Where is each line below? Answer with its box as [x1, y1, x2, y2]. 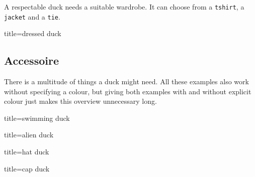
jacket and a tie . [4, 11, 60, 22]
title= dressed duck [4, 28, 61, 39]
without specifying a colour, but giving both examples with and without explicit [4, 86, 251, 96]
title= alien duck [4, 129, 54, 140]
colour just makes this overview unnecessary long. [4, 96, 157, 106]
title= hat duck [4, 146, 49, 157]
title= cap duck [4, 163, 50, 173]
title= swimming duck [4, 112, 70, 123]
